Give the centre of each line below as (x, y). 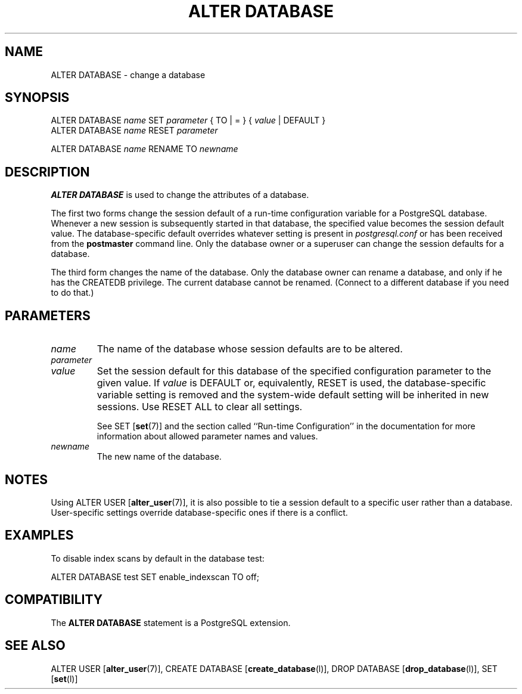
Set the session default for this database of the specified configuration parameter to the (294, 371)
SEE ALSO (35, 646)
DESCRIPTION (47, 172)
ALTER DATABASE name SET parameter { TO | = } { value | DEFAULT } (188, 120)
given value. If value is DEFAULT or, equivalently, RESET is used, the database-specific (291, 383)
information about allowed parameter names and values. (207, 436)
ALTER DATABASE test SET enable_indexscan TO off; (155, 577)
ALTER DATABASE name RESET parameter (134, 131)
